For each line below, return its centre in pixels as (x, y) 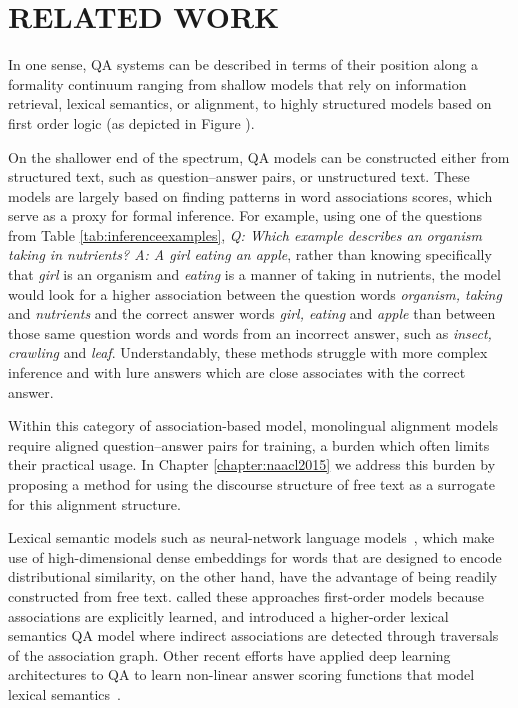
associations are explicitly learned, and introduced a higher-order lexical (228, 615)
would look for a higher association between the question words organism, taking (255, 293)
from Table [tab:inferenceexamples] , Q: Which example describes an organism (245, 234)
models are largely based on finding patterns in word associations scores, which (250, 195)
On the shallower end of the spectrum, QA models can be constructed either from (259, 156)
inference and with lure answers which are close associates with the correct (237, 372)
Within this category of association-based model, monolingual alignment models (253, 425)
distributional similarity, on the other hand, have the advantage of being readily (253, 576)
